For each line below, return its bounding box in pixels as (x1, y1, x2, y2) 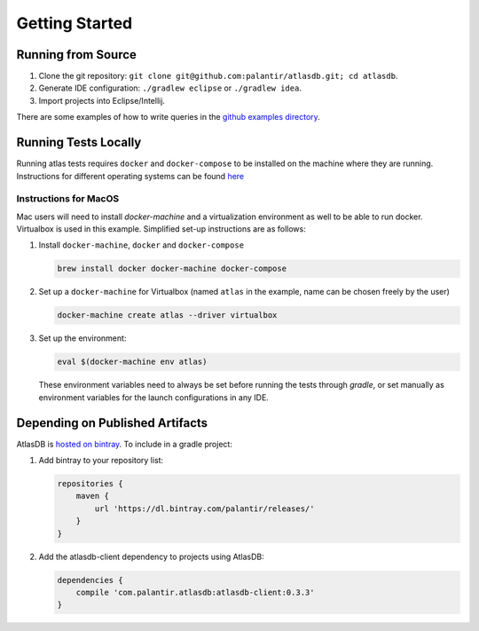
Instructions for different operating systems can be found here (16, 170, 245, 181)
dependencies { (57, 575, 123, 585)
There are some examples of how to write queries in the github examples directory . (16, 112, 321, 122)
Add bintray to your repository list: (38, 455, 164, 466)
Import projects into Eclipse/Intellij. (38, 95, 166, 106)
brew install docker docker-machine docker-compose (57, 264, 287, 274)
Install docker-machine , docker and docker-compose (38, 240, 244, 250)
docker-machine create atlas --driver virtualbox (57, 311, 278, 320)
